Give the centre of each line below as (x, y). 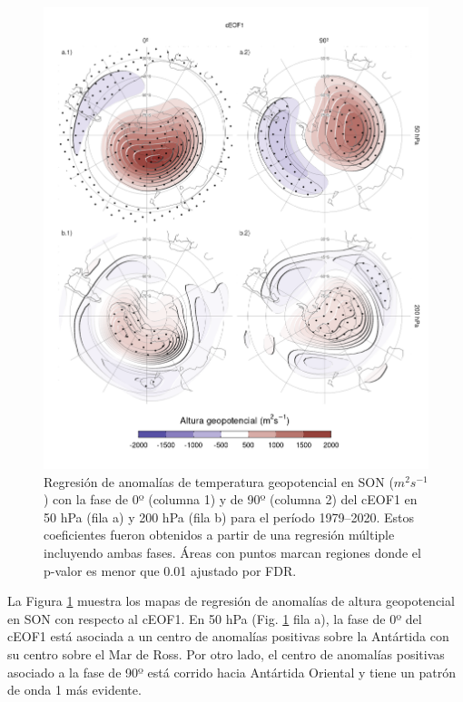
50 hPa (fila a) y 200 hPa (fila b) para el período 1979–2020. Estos (229, 517)
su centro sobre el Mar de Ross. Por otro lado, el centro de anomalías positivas (226, 653)
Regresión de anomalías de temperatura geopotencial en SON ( (219, 481)
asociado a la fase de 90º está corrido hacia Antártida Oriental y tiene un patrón (231, 672)
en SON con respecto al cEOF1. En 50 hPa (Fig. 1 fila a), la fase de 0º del (215, 618)
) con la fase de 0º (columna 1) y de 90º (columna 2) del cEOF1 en (231, 499)
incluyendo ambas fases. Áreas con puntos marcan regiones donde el (232, 552)
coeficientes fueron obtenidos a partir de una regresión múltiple (219, 535)
